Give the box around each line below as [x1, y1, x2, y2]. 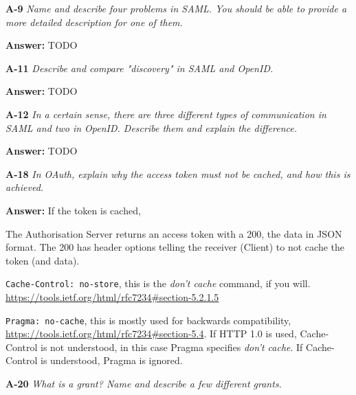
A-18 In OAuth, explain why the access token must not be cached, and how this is [5, 166, 351, 181]
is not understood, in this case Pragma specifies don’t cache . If [40, 339, 303, 354]
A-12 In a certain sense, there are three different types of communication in [5, 106, 326, 121]
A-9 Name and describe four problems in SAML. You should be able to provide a [5, 1, 347, 15]
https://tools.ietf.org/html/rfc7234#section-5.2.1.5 [5, 289, 219, 304]
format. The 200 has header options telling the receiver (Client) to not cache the [5, 240, 344, 254]
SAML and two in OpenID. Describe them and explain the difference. [5, 120, 298, 135]
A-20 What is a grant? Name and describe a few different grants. [5, 376, 282, 390]
